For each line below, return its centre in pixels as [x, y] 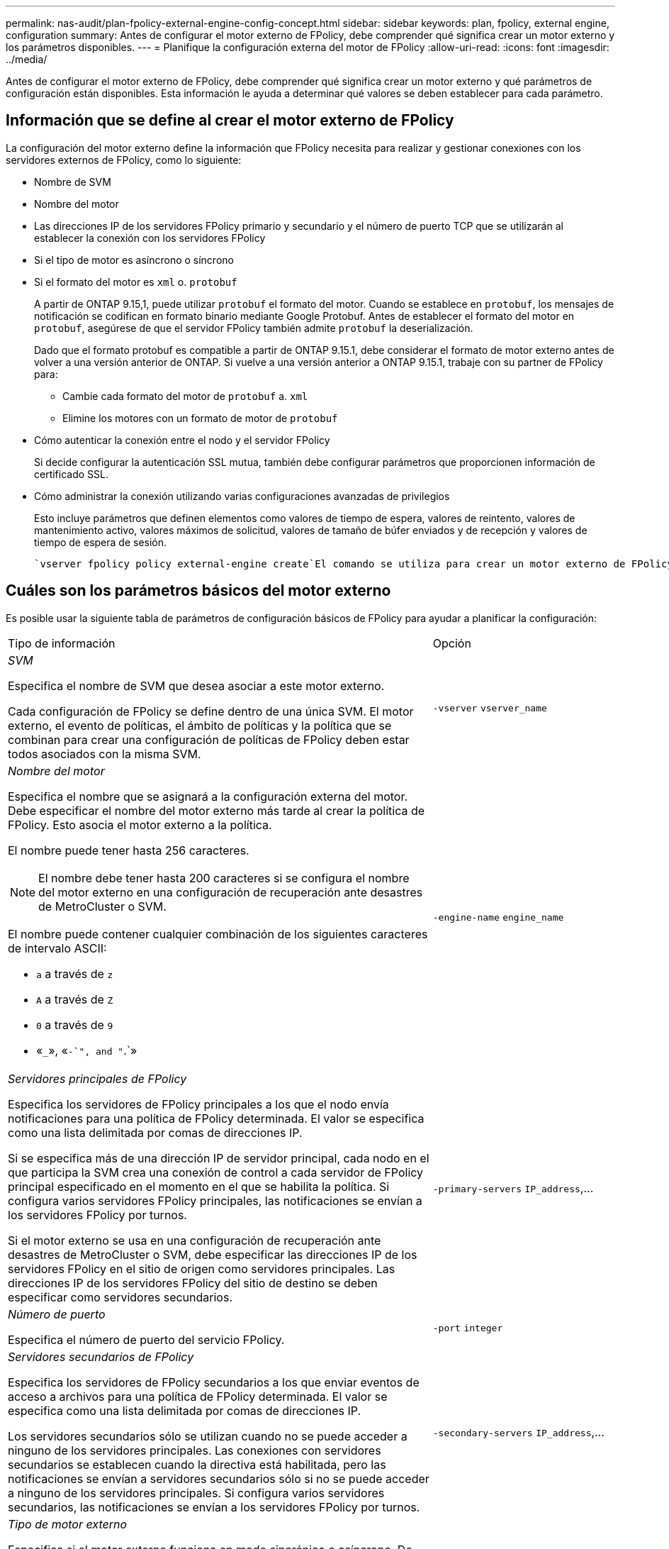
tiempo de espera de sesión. [101, 542]
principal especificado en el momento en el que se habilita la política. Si [199, 1186]
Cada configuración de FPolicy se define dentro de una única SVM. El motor [211, 711]
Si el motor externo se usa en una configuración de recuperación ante [195, 1240]
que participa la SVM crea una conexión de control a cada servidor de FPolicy [216, 1172]
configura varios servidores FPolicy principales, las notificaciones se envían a [215, 1200]
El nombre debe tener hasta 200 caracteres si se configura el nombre [224, 878]
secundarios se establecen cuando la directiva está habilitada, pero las [197, 1464]
